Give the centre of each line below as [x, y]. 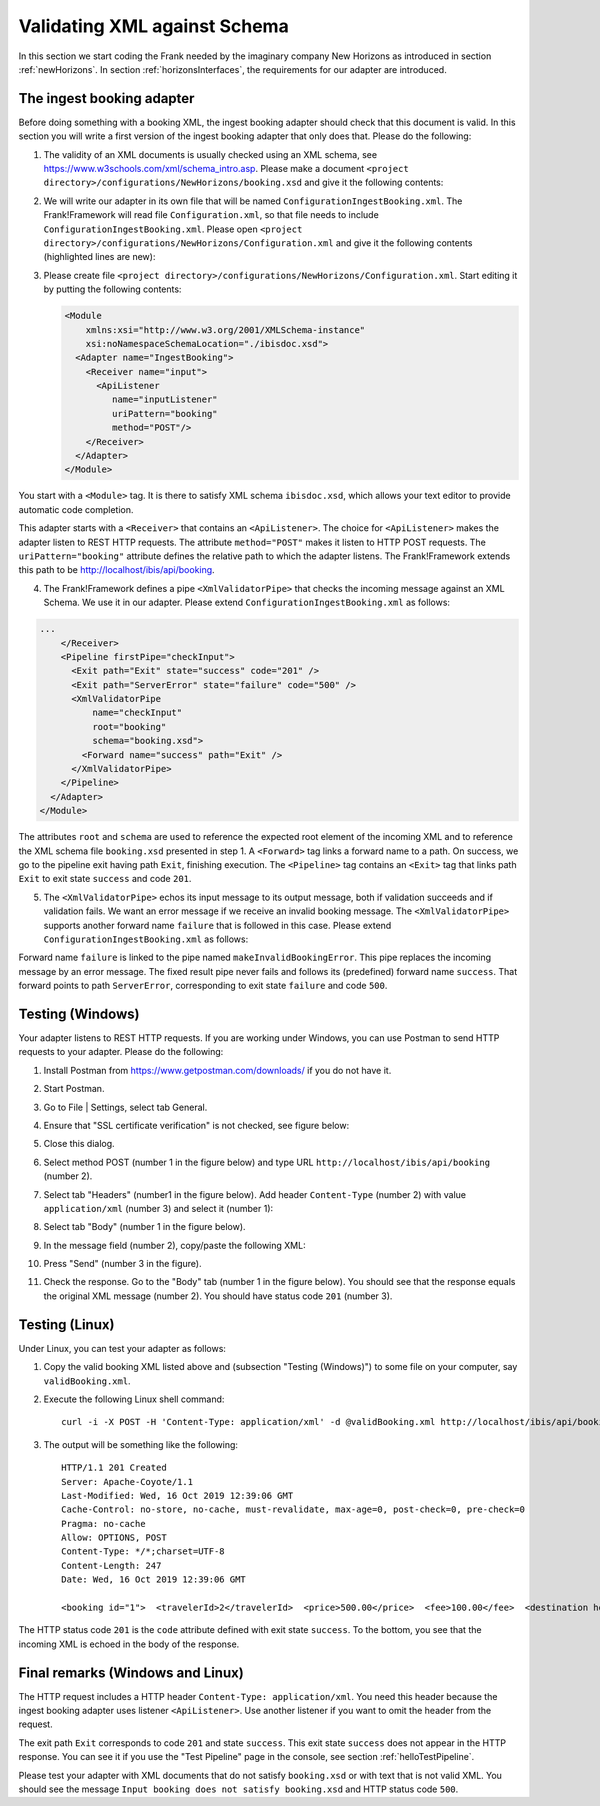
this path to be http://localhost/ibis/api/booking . [116, 570]
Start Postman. [74, 1089]
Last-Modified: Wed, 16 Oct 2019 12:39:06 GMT [177, 1495]
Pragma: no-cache [103, 1523]
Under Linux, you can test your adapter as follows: [122, 1348]
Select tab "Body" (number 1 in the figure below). [144, 1227]
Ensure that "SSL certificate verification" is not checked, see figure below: [196, 1125]
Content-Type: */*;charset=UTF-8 [143, 1551]
